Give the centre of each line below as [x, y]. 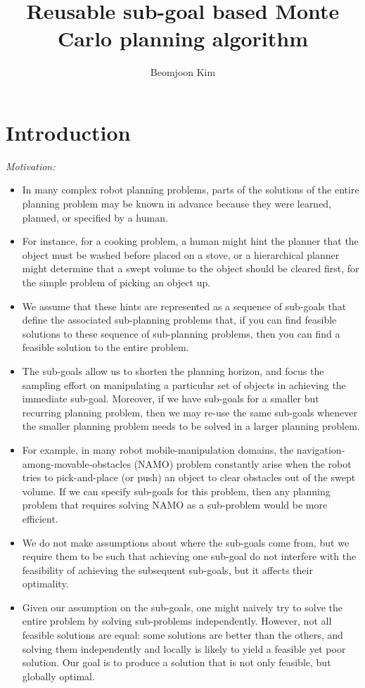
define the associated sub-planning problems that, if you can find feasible [179, 320]
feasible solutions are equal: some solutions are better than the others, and [182, 635]
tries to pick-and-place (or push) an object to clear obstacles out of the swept [189, 477]
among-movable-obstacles [76, 463]
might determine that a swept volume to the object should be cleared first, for [191, 268]
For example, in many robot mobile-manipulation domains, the [158, 449]
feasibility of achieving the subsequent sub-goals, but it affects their [167, 569]
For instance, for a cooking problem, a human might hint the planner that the [190, 241]
